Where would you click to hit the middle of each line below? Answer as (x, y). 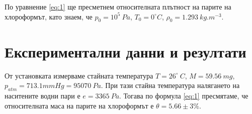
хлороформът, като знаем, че (49, 16)
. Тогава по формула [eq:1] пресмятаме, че (184, 95)
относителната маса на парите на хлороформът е (79, 105)
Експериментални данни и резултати (125, 51)
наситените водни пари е (43, 95)
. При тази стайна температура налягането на (170, 85)
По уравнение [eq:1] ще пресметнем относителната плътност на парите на (118, 6)
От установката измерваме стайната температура (79, 75)
